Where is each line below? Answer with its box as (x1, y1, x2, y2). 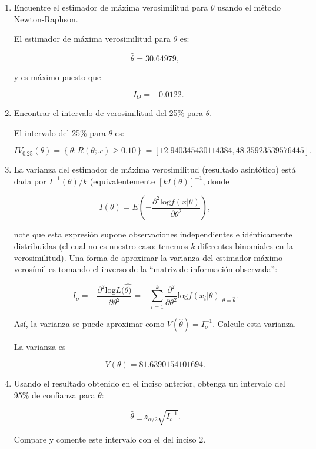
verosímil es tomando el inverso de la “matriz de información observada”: (14, 263, 278, 275)
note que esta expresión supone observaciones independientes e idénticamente (14, 228, 292, 240)
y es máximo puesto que (14, 71, 101, 82)
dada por (14, 174, 46, 187)
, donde (202, 174, 229, 187)
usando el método (217, 1, 281, 13)
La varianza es (14, 340, 66, 352)
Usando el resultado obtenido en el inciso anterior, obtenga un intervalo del (14, 377, 285, 389)
